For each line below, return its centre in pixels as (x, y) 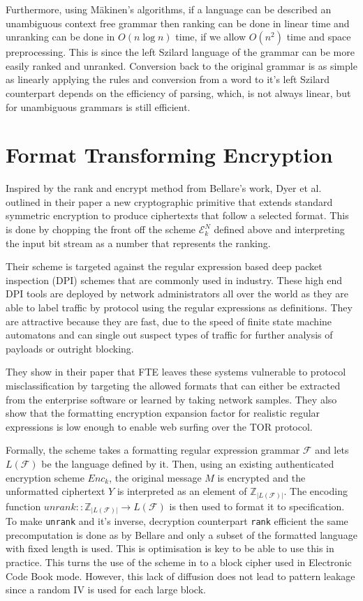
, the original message (155, 477)
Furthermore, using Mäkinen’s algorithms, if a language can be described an (169, 9)
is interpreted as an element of (182, 491)
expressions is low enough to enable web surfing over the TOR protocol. (159, 426)
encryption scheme (45, 477)
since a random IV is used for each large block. (106, 589)
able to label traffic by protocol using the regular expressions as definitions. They (179, 307)
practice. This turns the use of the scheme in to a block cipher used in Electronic (179, 562)
